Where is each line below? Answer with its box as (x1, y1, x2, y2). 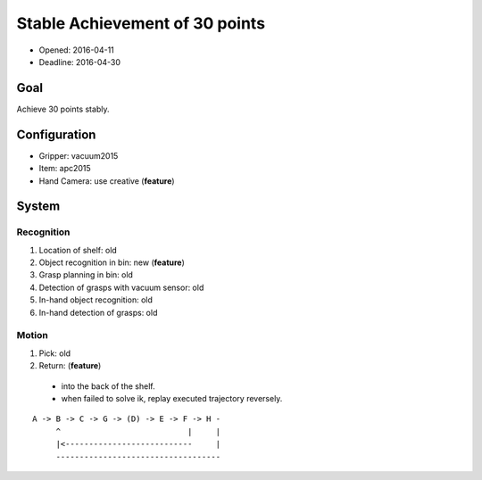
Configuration (16, 127, 96, 142)
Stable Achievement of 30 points (16, 13, 266, 33)
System (16, 199, 61, 214)
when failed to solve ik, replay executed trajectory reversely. (61, 393, 283, 403)
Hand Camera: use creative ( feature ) (38, 175, 175, 186)
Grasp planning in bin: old (38, 269, 134, 280)
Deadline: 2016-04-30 (38, 56, 120, 67)
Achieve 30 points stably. (16, 103, 110, 114)
